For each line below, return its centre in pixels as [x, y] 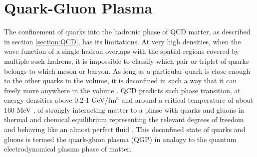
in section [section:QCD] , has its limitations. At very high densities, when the [123, 41]
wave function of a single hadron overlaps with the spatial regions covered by [122, 51]
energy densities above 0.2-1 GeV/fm [60, 100]
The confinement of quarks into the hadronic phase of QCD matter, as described [127, 32]
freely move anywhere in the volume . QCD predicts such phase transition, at [122, 90]
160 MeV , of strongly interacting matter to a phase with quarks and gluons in [124, 109]
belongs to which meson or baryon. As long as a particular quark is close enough [127, 71]
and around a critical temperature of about [187, 100]
